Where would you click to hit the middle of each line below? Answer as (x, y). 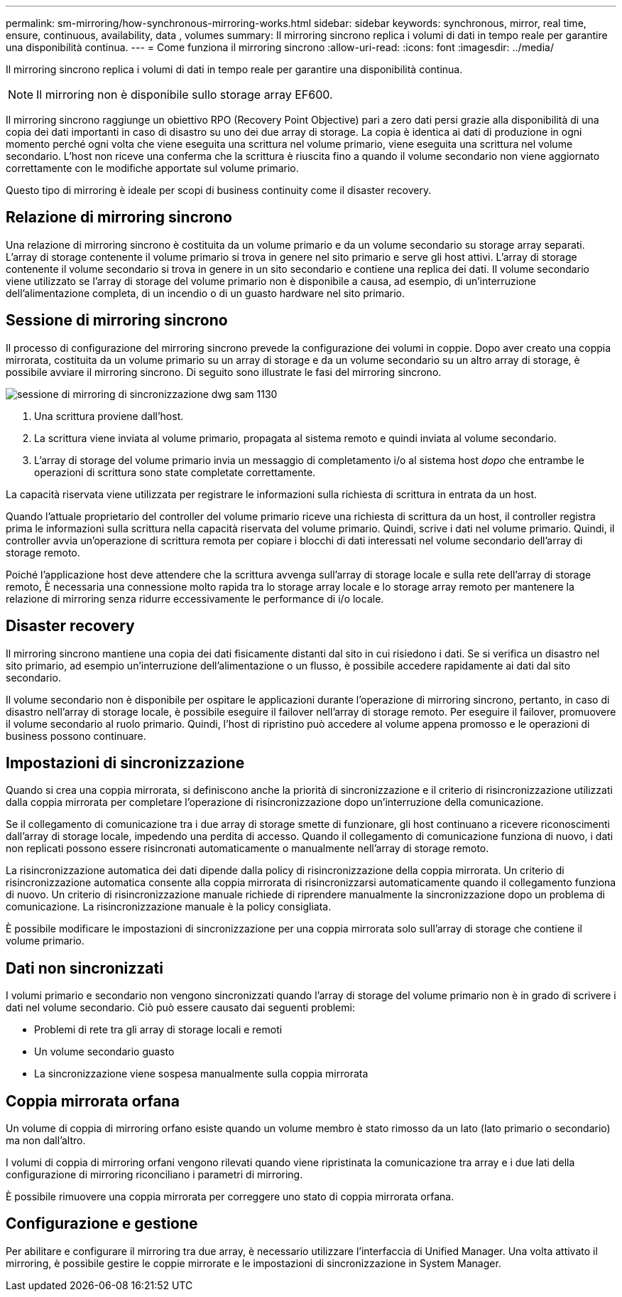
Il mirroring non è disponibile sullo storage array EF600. (185, 95)
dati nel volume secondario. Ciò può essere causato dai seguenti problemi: (180, 1008)
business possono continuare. (76, 736)
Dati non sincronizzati (84, 968)
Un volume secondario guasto (104, 1052)
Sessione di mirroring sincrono (117, 321)
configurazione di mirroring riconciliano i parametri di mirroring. (154, 1175)
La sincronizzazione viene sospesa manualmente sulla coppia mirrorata (201, 1074)
